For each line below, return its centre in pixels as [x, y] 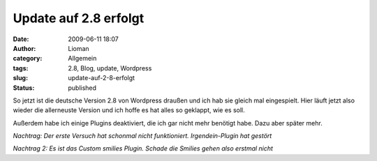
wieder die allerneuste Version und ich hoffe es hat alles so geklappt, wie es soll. [129, 110]
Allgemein [82, 59]
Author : [24, 48]
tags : [21, 68]
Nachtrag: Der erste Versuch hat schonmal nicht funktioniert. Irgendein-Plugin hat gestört [142, 136]
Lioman [79, 48]
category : [28, 59]
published [82, 88]
